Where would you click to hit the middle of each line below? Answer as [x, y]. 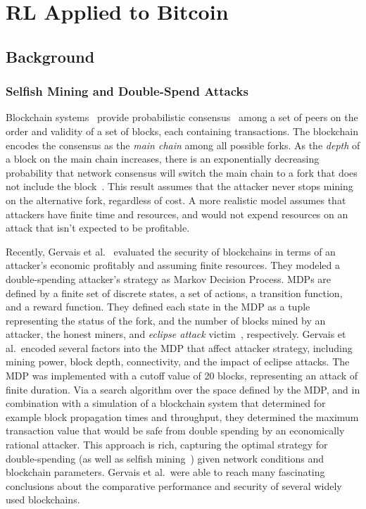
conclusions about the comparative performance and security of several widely [174, 485]
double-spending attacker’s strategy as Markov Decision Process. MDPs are [169, 278]
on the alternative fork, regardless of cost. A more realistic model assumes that [176, 200]
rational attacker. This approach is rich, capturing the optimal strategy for [167, 445]
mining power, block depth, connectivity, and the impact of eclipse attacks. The [178, 362]
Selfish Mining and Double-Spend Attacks [127, 91]
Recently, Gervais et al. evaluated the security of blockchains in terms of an [171, 251]
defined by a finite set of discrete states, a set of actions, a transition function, [174, 293]
